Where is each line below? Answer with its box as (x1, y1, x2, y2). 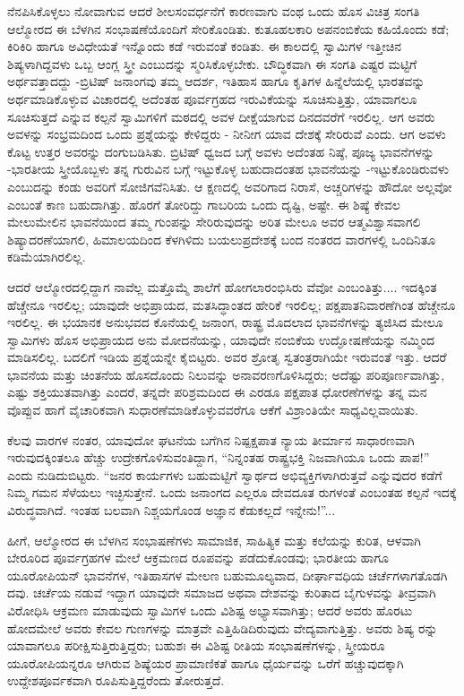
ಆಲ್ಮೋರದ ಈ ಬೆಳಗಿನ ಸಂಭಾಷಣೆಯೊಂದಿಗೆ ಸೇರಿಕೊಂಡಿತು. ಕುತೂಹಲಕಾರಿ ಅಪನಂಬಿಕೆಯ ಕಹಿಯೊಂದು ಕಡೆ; (7, 19, 450, 38)
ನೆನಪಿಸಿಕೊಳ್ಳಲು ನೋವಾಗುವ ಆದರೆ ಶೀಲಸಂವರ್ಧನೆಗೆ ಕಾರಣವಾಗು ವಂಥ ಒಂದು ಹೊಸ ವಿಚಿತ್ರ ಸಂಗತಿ (7, 2, 420, 20)
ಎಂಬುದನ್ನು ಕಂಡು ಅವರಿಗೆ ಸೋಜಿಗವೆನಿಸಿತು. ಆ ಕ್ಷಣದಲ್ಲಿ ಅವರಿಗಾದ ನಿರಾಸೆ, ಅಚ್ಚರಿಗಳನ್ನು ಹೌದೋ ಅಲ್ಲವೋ (7, 176, 452, 195)
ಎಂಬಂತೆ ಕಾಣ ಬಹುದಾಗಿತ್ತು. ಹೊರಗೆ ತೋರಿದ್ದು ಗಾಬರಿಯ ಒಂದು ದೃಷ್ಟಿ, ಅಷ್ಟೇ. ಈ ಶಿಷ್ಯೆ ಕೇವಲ (7, 194, 400, 213)
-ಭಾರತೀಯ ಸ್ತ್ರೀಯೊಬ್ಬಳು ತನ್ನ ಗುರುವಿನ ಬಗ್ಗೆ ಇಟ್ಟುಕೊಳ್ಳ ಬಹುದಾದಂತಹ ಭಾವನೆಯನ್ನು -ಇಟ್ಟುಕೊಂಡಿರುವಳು (7, 159, 449, 178)
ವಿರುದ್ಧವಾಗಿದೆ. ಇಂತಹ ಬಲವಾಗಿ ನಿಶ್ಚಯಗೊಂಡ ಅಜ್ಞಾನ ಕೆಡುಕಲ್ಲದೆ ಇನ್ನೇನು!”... (7, 501, 336, 520)
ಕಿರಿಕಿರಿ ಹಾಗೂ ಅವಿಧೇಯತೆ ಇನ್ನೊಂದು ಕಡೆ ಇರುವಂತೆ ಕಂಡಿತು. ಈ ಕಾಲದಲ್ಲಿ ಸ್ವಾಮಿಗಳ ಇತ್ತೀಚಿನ (7, 37, 401, 56)
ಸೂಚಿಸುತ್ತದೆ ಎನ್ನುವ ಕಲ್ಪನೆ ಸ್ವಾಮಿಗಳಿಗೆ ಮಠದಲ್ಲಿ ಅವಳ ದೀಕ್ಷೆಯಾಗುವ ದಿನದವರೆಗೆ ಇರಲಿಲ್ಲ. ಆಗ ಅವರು (7, 107, 435, 125)
